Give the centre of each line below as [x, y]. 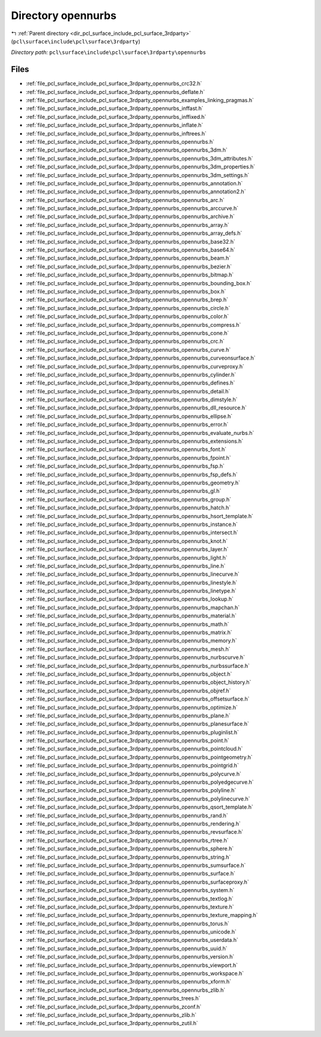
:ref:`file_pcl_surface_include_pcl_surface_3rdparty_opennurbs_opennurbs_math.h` [128, 624]
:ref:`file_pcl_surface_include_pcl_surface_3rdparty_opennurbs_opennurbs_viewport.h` [132, 965]
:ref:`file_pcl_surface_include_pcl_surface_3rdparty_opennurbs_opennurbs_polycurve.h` [134, 774]
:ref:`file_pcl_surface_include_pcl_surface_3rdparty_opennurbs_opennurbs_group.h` [129, 499]
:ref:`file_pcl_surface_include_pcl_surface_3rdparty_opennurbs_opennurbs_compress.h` [133, 324]
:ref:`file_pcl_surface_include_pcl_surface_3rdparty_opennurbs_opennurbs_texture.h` [130, 907]
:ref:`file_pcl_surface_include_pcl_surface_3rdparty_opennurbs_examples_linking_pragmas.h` [140, 100]
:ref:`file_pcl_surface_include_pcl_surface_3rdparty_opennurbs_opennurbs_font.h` [126, 449]
